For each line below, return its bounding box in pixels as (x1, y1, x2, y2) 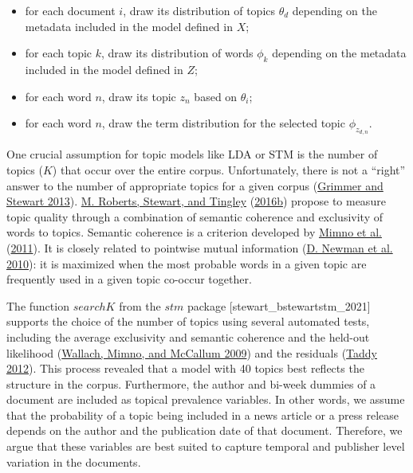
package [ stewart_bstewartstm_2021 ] (187, 297, 371, 314)
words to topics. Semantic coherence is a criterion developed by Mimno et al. (6, 224, 382, 240)
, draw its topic (101, 88, 176, 104)
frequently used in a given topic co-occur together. (6, 271, 252, 287)
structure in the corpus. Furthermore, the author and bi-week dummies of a (6, 375, 376, 392)
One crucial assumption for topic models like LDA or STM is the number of (6, 146, 378, 162)
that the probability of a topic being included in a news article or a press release (6, 406, 399, 423)
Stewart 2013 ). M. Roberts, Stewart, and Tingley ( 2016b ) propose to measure (6, 193, 386, 209)
